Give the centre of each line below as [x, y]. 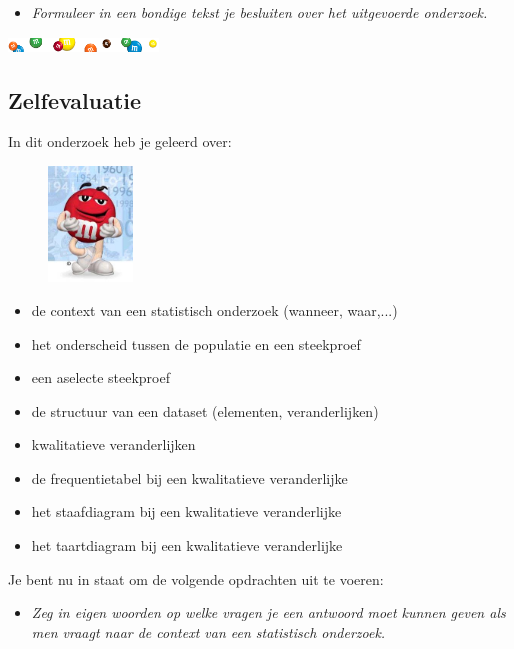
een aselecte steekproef [101, 377]
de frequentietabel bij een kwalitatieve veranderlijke [189, 477]
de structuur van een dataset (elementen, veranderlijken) [205, 410]
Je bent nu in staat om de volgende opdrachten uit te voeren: [196, 578]
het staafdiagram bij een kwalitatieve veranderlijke [186, 511]
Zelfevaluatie [75, 99]
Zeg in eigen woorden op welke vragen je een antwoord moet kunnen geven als [268, 612]
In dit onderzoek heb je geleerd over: [120, 141]
